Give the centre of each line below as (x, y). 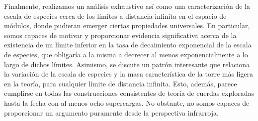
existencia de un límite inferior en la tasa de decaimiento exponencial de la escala (128, 45)
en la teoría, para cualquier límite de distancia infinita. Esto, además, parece (121, 83)
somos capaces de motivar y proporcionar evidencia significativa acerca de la (120, 35)
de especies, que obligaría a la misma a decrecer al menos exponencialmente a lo (126, 54)
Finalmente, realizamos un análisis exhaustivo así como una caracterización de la (127, 6)
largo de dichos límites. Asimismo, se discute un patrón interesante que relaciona (127, 64)
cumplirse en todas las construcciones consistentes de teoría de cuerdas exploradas (129, 93)
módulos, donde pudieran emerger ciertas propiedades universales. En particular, (127, 25)
